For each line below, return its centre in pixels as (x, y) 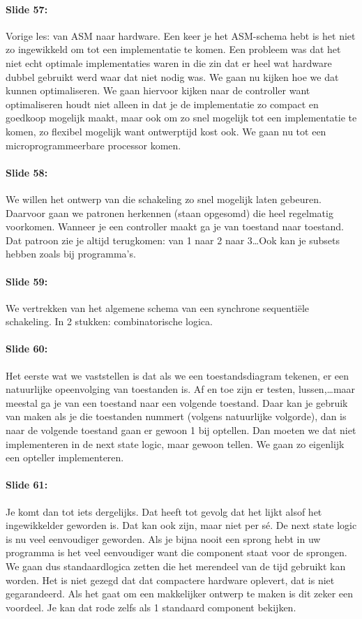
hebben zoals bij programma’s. (71, 254)
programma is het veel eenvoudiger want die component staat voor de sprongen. (176, 552)
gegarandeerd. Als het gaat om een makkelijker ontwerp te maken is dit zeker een (180, 594)
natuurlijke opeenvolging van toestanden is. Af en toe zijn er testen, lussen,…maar (181, 389)
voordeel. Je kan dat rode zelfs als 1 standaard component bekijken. (151, 607)
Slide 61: (27, 485)
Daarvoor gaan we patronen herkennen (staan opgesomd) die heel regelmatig (169, 212)
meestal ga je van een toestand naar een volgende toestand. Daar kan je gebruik (177, 402)
